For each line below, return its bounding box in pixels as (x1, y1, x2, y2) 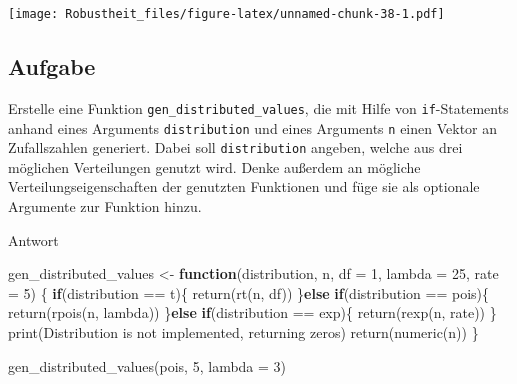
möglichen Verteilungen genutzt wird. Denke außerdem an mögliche (8, 156, 421, 177)
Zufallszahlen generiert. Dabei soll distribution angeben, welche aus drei (8, 137, 463, 158)
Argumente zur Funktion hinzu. (8, 196, 202, 217)
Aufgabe (8, 51, 96, 82)
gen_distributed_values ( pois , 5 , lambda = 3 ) (8, 355, 287, 376)
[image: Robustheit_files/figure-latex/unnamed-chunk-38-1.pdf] (8, 7, 445, 21)
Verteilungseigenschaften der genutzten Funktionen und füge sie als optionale (8, 176, 480, 197)
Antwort (8, 229, 59, 250)
